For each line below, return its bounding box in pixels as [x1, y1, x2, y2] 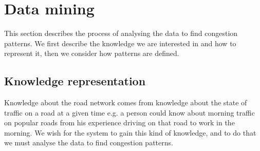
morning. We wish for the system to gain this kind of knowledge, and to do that [4, 127, 256, 138]
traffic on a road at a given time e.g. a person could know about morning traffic [4, 107, 255, 118]
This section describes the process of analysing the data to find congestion [4, 28, 238, 39]
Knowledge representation [4, 73, 146, 89]
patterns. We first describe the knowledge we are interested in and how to [4, 37, 236, 48]
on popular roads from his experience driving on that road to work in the [4, 117, 235, 128]
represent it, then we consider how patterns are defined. [4, 48, 179, 59]
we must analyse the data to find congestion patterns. [4, 137, 173, 148]
